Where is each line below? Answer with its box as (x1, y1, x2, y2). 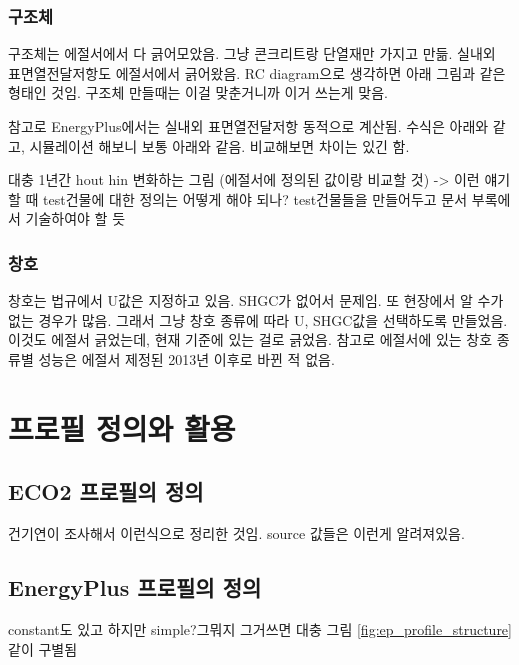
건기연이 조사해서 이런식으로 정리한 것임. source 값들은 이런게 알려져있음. (8, 523, 465, 544)
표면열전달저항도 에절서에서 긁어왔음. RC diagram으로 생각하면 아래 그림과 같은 (8, 62, 506, 83)
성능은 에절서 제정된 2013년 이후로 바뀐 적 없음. (38, 348, 335, 369)
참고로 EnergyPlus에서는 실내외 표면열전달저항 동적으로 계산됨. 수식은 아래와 (8, 116, 489, 136)
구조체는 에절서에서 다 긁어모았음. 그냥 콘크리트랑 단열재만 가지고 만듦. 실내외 (8, 43, 496, 64)
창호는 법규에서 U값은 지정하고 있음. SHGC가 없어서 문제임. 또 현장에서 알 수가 (8, 290, 504, 311)
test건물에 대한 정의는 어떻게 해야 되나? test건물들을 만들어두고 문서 (43, 188, 468, 209)
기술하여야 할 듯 (25, 208, 126, 229)
